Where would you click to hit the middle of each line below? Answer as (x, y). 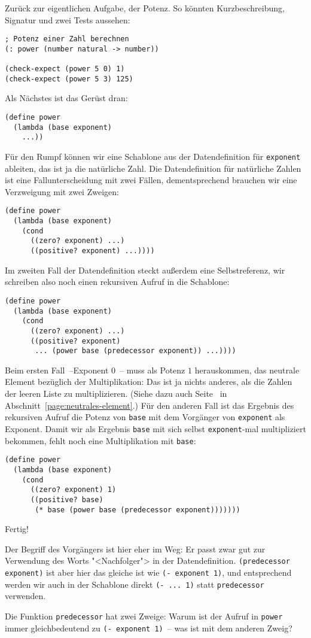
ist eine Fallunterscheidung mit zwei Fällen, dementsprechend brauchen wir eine (151, 180)
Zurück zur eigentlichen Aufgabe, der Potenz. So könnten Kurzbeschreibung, (145, 8)
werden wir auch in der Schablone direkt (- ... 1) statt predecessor (135, 584)
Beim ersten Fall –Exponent (57, 370)
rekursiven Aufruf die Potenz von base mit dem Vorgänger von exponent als (145, 417)
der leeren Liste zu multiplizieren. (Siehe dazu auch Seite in (116, 394)
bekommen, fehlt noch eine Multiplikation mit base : (100, 440)
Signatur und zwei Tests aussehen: (68, 19)
